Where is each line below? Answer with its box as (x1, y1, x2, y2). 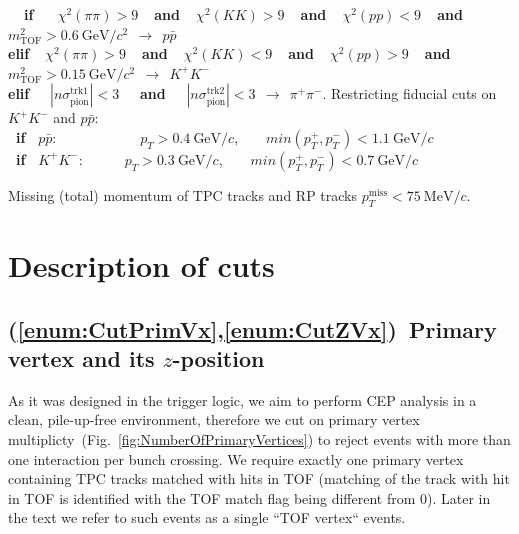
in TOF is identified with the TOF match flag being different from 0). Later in (8, 487, 491, 508)
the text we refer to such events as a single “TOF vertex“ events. (8, 507, 406, 528)
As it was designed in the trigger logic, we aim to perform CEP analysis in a (8, 389, 477, 410)
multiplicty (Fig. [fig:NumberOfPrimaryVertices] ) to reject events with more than (8, 428, 511, 449)
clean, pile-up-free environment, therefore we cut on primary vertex (8, 409, 420, 430)
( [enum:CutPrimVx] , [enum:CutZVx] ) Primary (8, 313, 497, 344)
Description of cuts (8, 244, 275, 285)
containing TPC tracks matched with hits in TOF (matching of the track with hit (8, 468, 510, 489)
